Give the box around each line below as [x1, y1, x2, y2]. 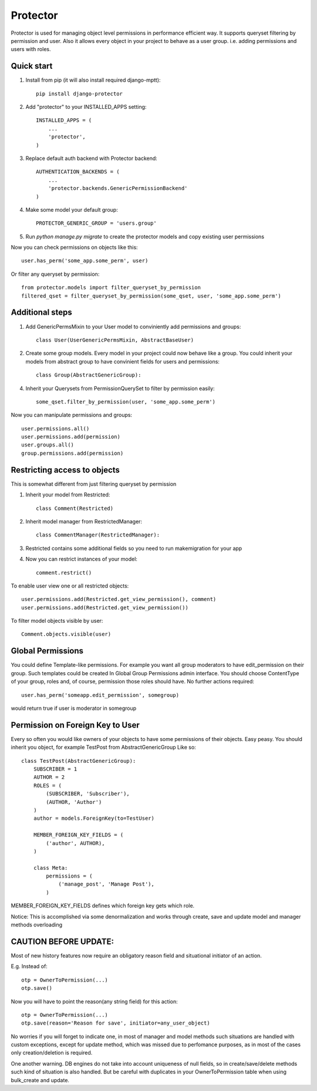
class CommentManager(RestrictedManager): [36, 532, 160, 538]
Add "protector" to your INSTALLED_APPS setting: [25, 104, 147, 111]
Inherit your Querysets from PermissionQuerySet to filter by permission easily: [25, 385, 215, 392]
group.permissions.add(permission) [21, 450, 124, 456]
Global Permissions [11, 646, 84, 656]
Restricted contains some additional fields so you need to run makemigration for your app [25, 545, 242, 552]
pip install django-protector [36, 90, 123, 97]
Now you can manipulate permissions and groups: [11, 412, 132, 419]
